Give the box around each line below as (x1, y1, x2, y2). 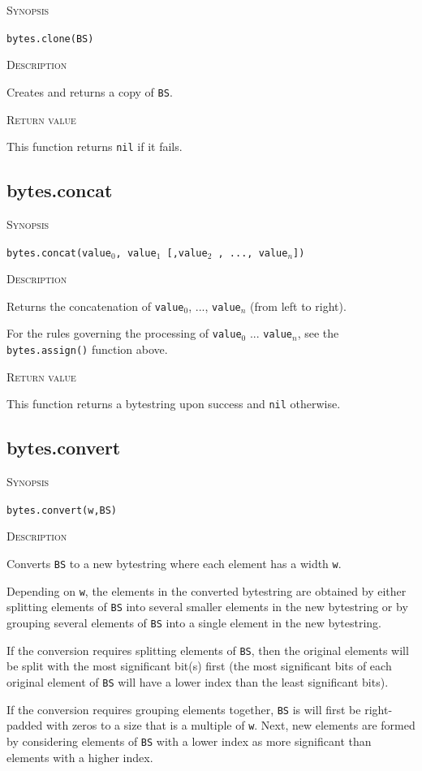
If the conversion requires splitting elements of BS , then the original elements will (6, 641, 409, 658)
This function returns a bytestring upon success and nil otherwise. (6, 395, 341, 412)
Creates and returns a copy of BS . (6, 83, 173, 100)
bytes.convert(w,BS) (6, 504, 118, 516)
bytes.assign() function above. (6, 341, 168, 358)
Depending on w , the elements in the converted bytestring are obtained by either (6, 582, 407, 599)
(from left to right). (250, 297, 347, 314)
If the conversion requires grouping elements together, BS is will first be (6, 700, 361, 717)
